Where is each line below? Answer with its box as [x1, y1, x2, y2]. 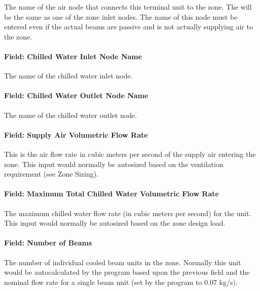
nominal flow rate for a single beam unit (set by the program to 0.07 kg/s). [4, 276, 238, 287]
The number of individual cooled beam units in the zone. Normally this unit [4, 257, 241, 267]
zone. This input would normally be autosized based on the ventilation [4, 158, 224, 169]
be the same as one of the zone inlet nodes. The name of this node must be [4, 11, 238, 22]
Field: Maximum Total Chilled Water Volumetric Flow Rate [4, 188, 219, 199]
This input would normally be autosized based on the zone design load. [4, 218, 226, 228]
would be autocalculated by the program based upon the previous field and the [4, 267, 250, 277]
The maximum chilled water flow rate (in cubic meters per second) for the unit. [4, 207, 251, 218]
